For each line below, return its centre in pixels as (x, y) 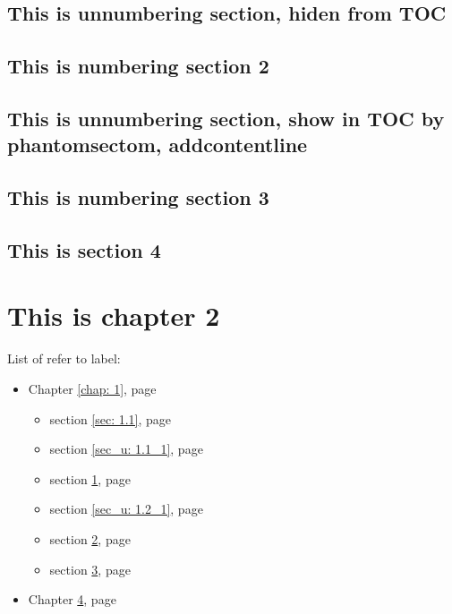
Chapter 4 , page (72, 599)
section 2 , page (90, 538)
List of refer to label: (64, 358)
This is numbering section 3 (138, 197)
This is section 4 (84, 249)
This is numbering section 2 (138, 66)
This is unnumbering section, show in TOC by (226, 118)
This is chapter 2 (114, 316)
